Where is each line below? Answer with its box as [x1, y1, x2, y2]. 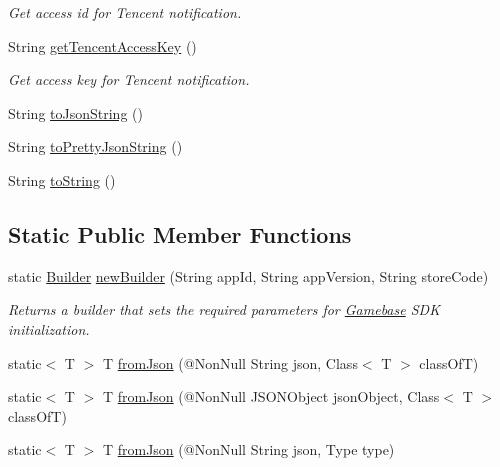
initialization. [8, 318, 90, 339]
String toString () [8, 169, 116, 190]
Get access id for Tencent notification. [8, 2, 242, 22]
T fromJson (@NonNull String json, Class [102, 352, 358, 373]
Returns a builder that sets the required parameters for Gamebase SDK [8, 299, 440, 320]
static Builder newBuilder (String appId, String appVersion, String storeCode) [8, 265, 489, 286]
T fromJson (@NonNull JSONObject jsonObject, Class [102, 386, 440, 407]
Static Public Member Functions [8, 218, 352, 249]
